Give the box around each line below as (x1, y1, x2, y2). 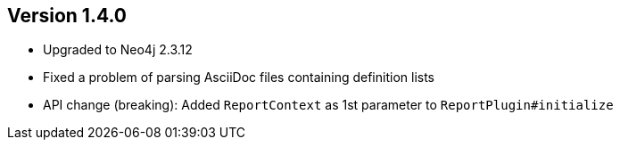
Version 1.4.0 (7, 4, 127, 27)
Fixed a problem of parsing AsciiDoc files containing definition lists (43, 69, 434, 86)
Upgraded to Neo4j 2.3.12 (43, 42, 193, 58)
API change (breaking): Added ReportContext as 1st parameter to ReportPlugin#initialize (43, 97, 614, 113)
